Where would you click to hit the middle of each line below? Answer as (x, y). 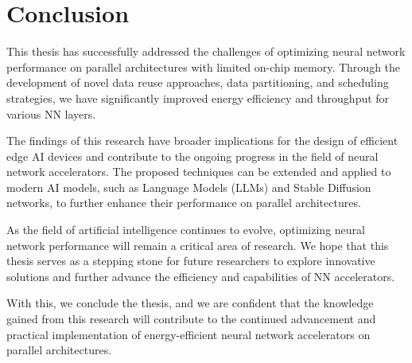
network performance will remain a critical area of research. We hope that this (198, 245)
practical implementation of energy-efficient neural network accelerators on (189, 334)
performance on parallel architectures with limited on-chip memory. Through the (204, 66)
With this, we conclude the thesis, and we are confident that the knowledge (190, 303)
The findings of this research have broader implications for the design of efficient (202, 141)
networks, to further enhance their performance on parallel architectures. (184, 203)
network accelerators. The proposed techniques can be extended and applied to (199, 172)
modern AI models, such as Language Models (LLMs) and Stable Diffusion (189, 187)
